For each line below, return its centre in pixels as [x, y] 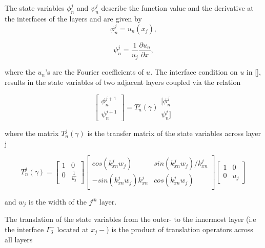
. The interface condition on [194, 72]
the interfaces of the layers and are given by [73, 18]
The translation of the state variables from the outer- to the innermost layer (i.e [130, 219]
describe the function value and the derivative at [177, 8]
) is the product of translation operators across [180, 229]
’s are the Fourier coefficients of [95, 72]
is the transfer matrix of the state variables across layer [174, 133]
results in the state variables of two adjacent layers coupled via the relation [123, 82]
